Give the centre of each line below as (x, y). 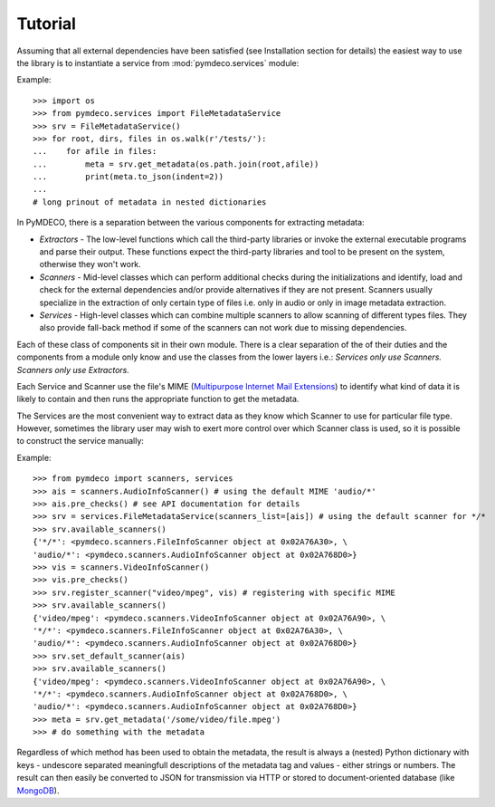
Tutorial (47, 24)
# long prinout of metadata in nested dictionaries (150, 202)
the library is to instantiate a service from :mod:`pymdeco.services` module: (158, 62)
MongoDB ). (38, 790)
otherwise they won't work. (90, 264)
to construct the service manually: (81, 441)
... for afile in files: (95, 151)
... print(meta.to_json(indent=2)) (129, 177)
